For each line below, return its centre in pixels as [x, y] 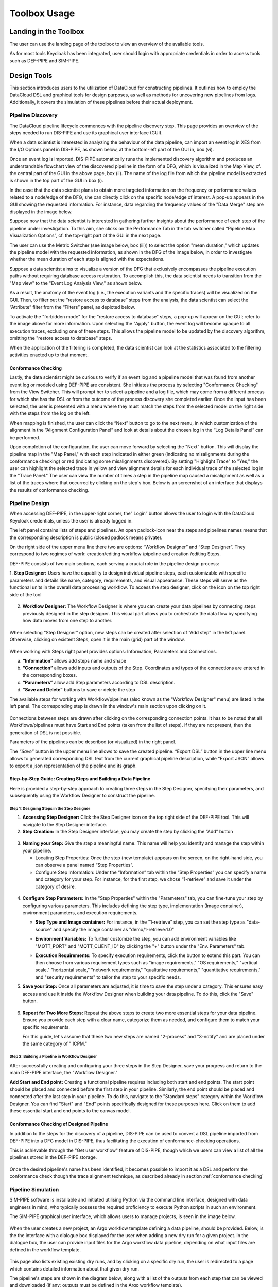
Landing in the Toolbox [47, 32]
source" [44, 929]
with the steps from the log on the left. [50, 413]
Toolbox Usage [42, 13]
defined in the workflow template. [45, 1250]
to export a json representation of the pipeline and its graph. [73, 766]
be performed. [25, 437]
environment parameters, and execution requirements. [80, 912]
